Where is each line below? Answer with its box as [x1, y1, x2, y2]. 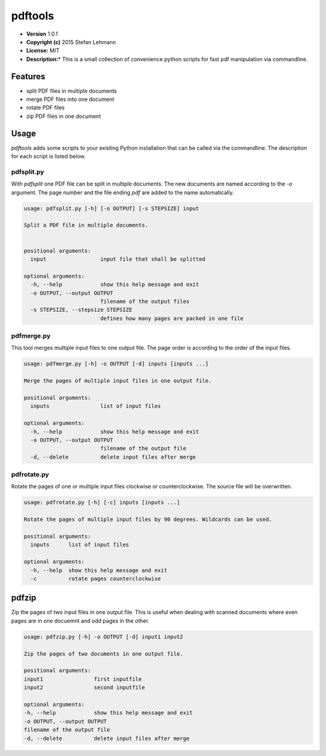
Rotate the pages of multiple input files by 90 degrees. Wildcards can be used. [24, 516, 273, 523]
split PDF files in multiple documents [26, 87, 117, 94]
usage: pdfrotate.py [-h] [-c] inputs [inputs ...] [24, 499, 181, 506]
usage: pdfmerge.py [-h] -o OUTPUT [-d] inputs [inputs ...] [24, 360, 209, 367]
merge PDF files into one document [26, 95, 115, 103]
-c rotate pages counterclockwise [30, 575, 161, 582]
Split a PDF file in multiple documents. [24, 222, 149, 229]
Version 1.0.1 [26, 30, 58, 37]
